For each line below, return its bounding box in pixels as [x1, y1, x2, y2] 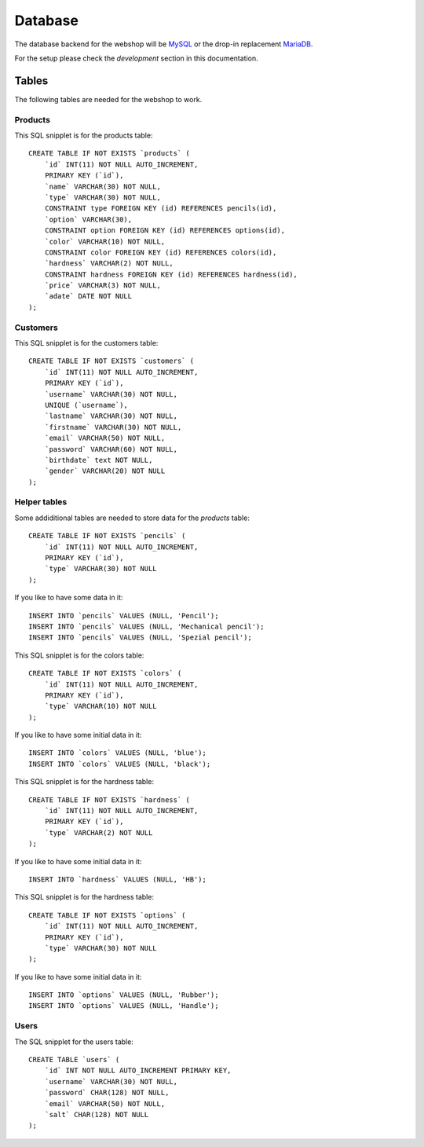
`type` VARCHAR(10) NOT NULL [44, 702, 157, 711]
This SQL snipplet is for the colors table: [14, 650, 144, 660]
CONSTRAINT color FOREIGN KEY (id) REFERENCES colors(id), [44, 247, 277, 257]
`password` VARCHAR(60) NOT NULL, [44, 445, 178, 453]
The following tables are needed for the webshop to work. [14, 94, 203, 104]
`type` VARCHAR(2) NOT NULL [44, 828, 153, 837]
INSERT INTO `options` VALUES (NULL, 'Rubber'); [28, 991, 219, 999]
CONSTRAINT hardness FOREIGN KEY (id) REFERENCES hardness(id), [44, 269, 298, 279]
